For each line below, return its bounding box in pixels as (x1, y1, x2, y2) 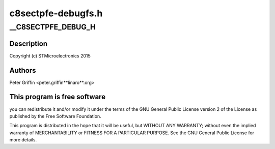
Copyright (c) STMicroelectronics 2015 (9, 52, 91, 58)
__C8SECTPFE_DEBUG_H (9, 22, 96, 32)
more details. (9, 137, 37, 143)
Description (9, 39, 48, 48)
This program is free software (9, 93, 106, 101)
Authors (9, 66, 36, 75)
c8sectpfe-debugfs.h (9, 8, 103, 19)
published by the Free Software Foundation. (9, 113, 101, 119)
